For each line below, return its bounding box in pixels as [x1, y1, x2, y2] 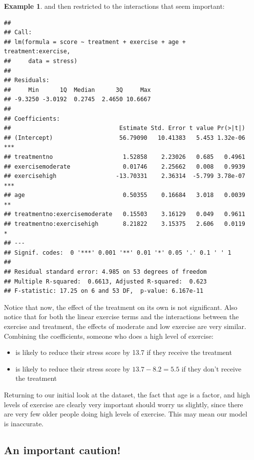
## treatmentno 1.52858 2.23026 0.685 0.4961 [4, 153, 245, 160]
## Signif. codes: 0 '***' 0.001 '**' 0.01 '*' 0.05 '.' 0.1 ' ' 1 [4, 249, 232, 256]
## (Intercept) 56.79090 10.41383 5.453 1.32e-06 [4, 134, 245, 141]
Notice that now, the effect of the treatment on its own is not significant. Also [4, 302, 237, 312]
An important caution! [4, 442, 121, 457]
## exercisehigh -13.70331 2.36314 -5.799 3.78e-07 [4, 173, 245, 180]
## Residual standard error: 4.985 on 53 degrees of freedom [4, 268, 207, 276]
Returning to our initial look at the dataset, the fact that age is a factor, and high [4, 389, 250, 399]
